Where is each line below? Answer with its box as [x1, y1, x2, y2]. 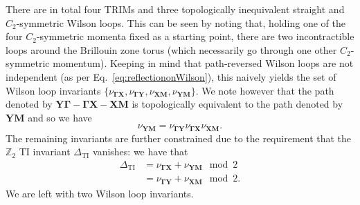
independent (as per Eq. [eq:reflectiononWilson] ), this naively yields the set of [6, 69, 336, 84]
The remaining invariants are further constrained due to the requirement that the [6, 130, 352, 145]
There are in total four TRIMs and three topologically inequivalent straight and [6, 2, 345, 16]
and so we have [28, 110, 92, 124]
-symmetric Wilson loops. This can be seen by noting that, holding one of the [16, 15, 345, 30]
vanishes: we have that [93, 144, 188, 159]
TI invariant [19, 144, 71, 159]
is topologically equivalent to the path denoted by [132, 97, 343, 111]
